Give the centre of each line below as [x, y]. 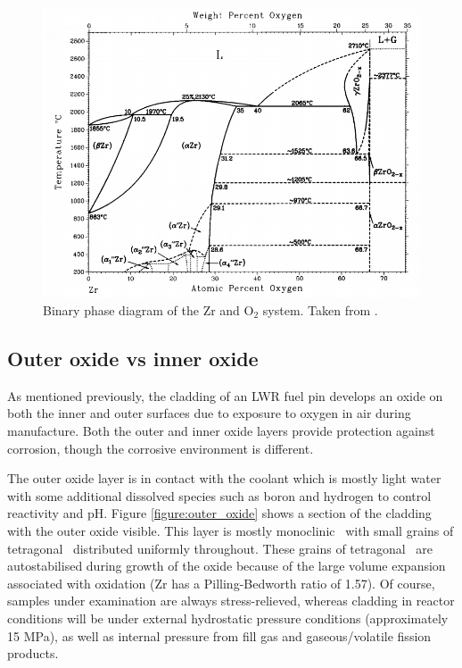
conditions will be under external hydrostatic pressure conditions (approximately [228, 618]
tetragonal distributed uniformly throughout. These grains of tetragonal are [220, 548]
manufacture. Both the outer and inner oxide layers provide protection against [221, 430]
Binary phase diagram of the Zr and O [148, 310]
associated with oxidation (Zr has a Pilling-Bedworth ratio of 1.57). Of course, [221, 583]
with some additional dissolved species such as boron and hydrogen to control [219, 495]
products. [33, 653]
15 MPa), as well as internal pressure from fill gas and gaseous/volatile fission [219, 635]
